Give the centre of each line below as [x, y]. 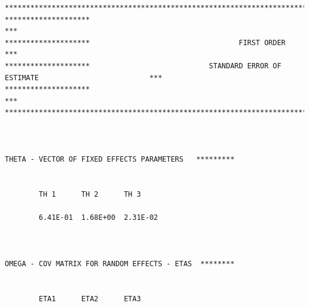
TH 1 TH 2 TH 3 [90, 194]
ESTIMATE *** [83, 78]
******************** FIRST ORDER [145, 42]
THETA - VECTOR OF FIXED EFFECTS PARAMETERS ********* [120, 159]
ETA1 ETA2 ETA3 [90, 299]
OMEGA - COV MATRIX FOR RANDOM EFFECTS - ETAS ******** [120, 264]
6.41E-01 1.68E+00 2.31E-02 [98, 217]
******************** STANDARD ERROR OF [143, 66]
